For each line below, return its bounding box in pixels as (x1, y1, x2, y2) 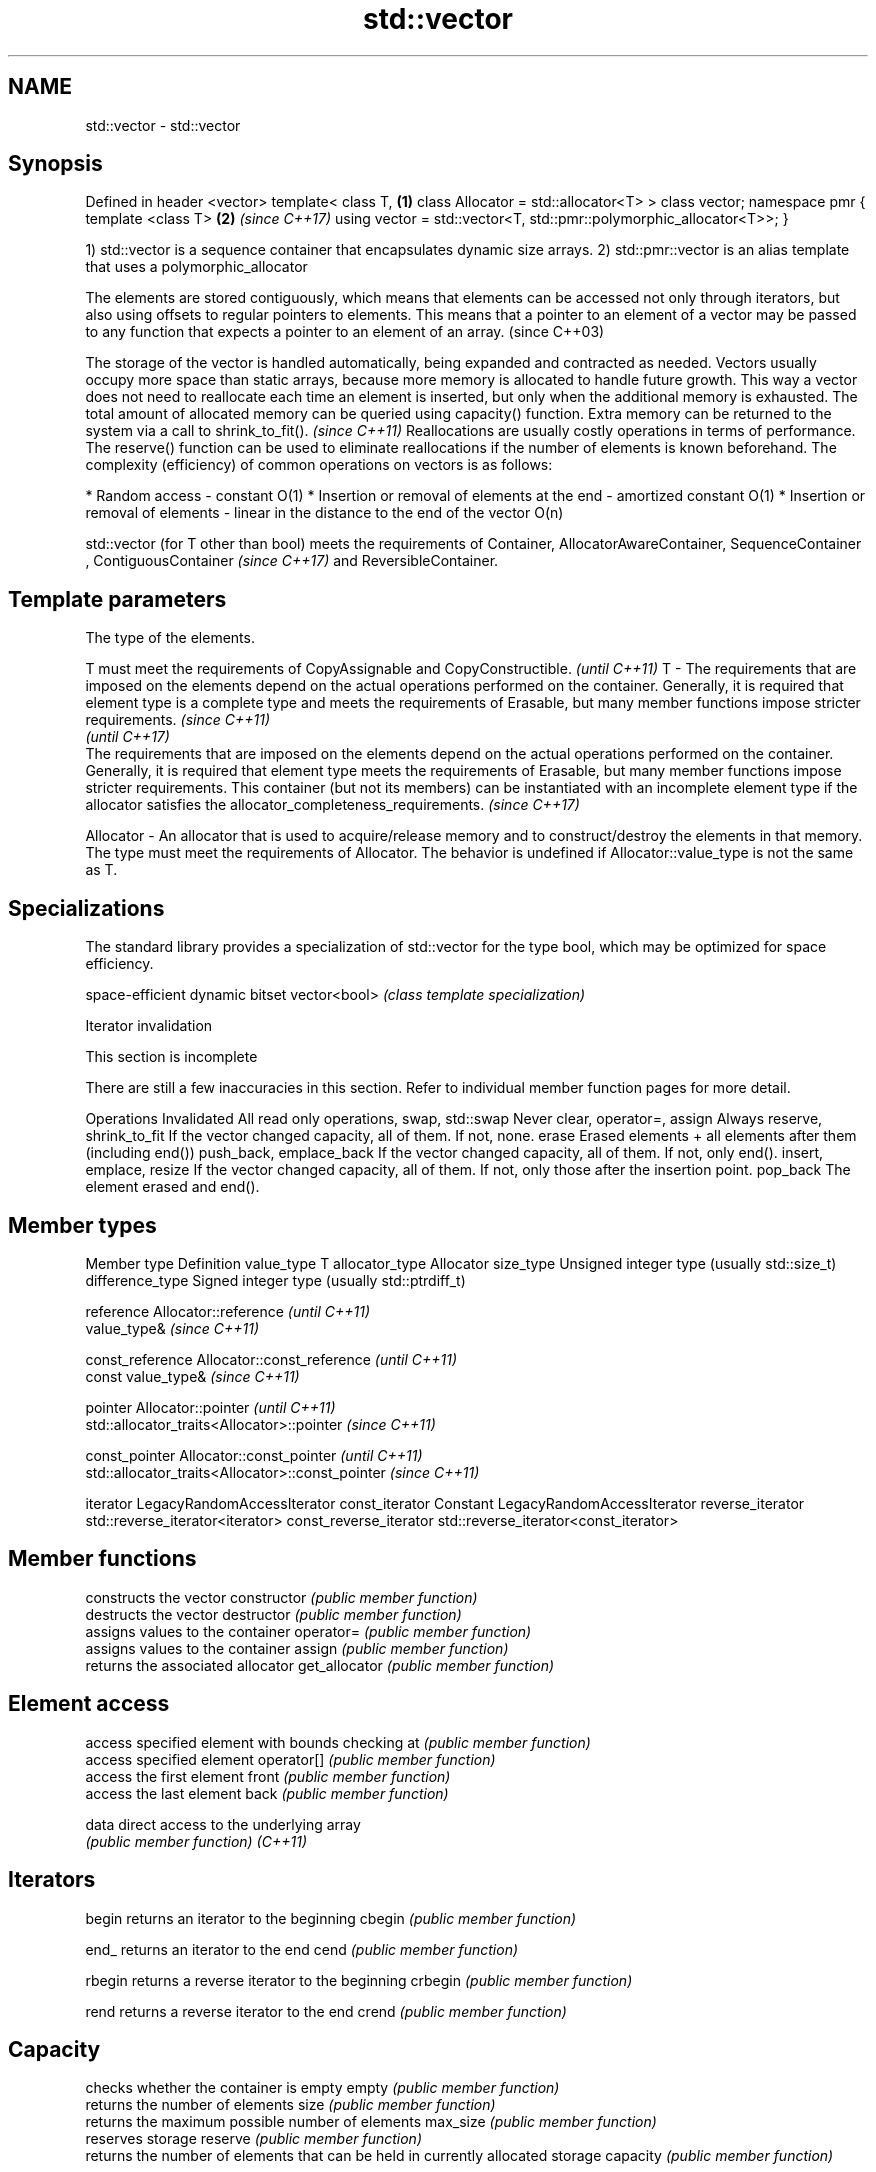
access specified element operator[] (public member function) (85, 1750, 496, 1768)
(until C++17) (85, 728, 170, 746)
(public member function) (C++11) (85, 1832, 307, 1850)
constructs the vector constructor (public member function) (85, 1588, 478, 1606)
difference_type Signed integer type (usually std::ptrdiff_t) (85, 1271, 466, 1289)
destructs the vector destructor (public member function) (85, 1605, 462, 1623)
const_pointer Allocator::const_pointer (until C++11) (85, 1446, 423, 1464)
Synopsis (8, 151, 103, 177)
